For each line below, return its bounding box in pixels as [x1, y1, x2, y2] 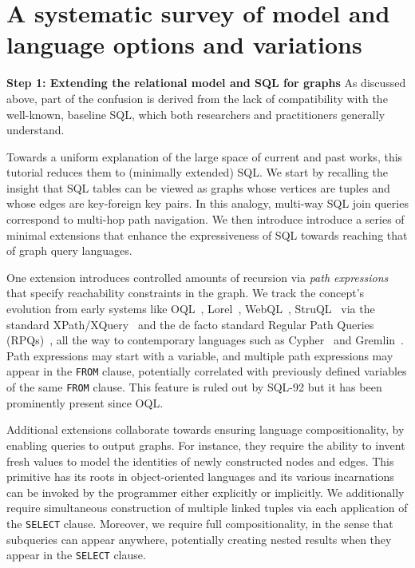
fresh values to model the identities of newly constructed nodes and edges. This [6, 452, 394, 469]
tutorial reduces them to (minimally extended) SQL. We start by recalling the [6, 164, 389, 181]
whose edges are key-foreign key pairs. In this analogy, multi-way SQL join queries [6, 195, 409, 212]
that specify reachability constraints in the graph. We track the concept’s [6, 284, 365, 301]
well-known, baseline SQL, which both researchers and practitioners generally [6, 105, 385, 122]
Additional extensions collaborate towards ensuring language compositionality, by [6, 421, 405, 438]
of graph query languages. [6, 242, 132, 259]
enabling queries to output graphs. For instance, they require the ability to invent [6, 436, 405, 453]
